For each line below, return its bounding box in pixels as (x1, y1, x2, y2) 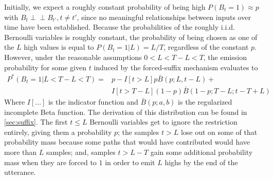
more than (4, 146, 37, 157)
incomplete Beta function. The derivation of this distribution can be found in (4, 106, 247, 117)
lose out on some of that (180, 126, 258, 137)
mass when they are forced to (4, 156, 97, 167)
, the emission (203, 51, 247, 62)
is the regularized (178, 96, 232, 107)
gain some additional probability (150, 146, 253, 157)
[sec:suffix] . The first (4, 116, 68, 127)
